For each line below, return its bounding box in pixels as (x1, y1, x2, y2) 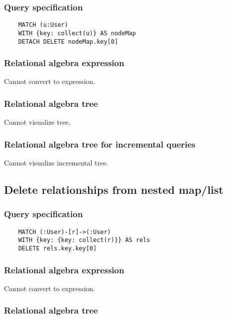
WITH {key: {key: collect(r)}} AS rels (18, 237, 150, 244)
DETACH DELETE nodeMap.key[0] (18, 38, 118, 45)
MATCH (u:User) (18, 21, 68, 29)
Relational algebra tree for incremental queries (4, 138, 196, 150)
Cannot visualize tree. (4, 117, 71, 127)
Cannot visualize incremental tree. (4, 158, 109, 168)
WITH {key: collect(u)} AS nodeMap (18, 29, 136, 37)
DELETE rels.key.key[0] (18, 244, 97, 252)
